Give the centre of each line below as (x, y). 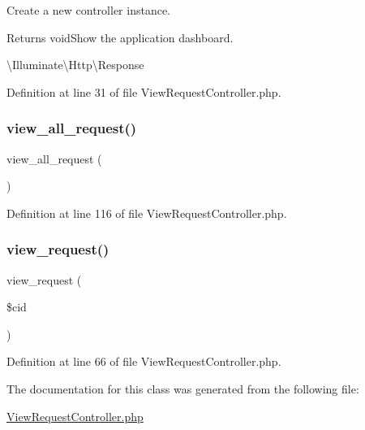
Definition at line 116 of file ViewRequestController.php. (147, 213)
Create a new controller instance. (89, 10)
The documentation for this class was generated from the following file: (183, 388)
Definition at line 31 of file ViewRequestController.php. (144, 91)
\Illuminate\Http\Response (75, 65)
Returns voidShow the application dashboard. (120, 37)
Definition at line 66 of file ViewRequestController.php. (144, 361)
